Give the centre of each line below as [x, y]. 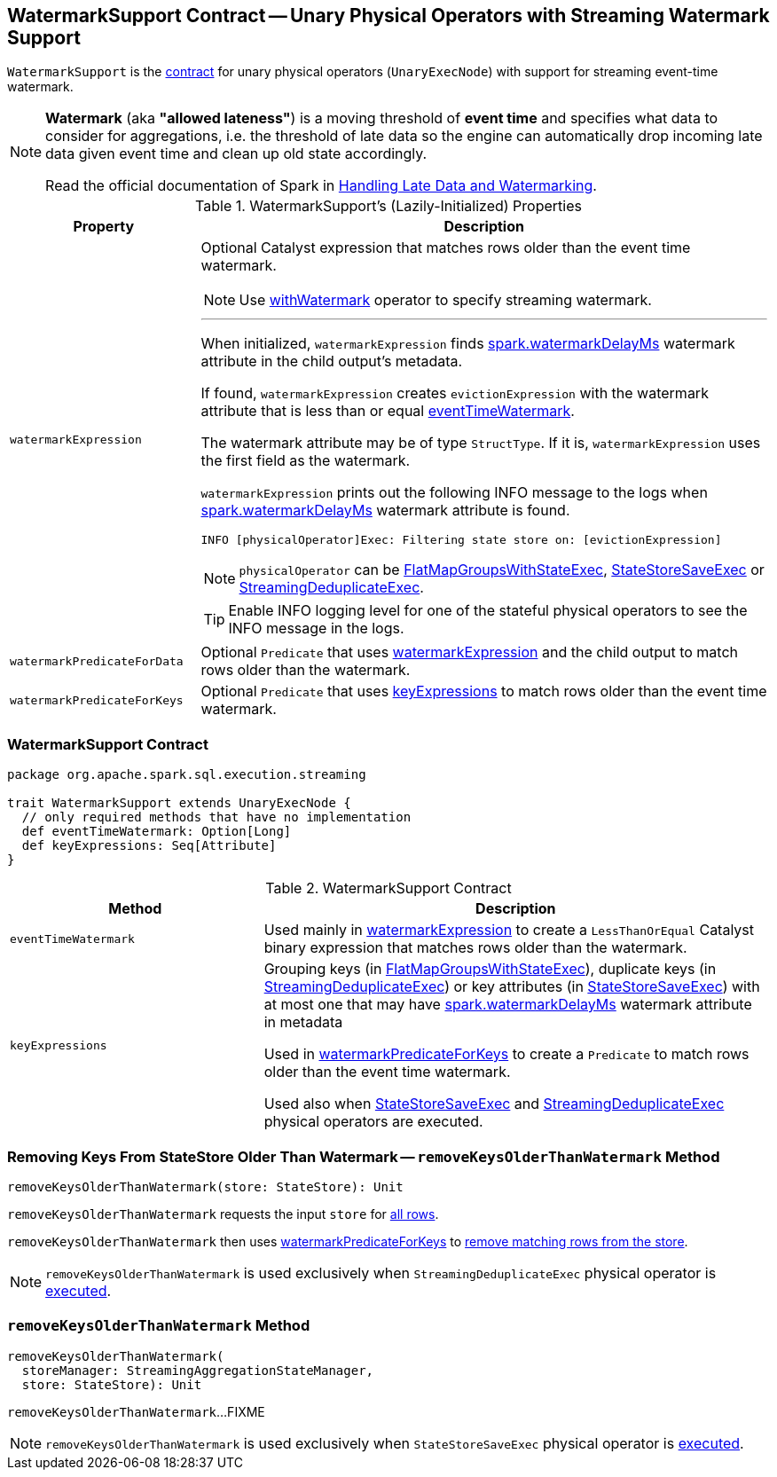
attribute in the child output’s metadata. [332, 361]
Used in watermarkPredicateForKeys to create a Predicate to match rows [506, 1054]
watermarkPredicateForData [97, 661]
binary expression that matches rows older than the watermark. [475, 948]
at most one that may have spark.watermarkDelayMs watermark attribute [508, 1005]
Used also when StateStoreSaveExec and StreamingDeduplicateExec [494, 1104]
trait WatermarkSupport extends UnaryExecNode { [179, 803]
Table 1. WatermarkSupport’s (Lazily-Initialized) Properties [388, 206]
